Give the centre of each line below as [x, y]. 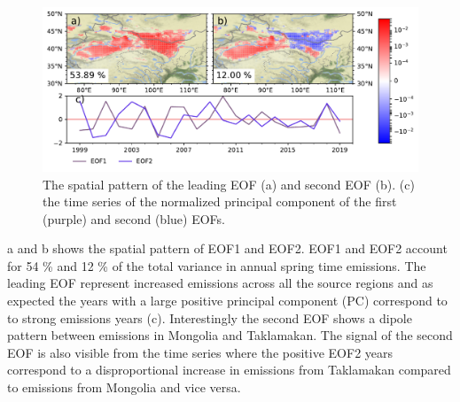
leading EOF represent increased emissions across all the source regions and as [220, 283]
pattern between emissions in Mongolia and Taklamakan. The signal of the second [230, 335]
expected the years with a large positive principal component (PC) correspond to [227, 301]
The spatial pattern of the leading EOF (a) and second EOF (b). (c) [229, 184]
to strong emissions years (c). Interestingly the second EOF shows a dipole [210, 317]
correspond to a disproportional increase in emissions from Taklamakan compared [229, 370]
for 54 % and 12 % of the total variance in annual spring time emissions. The [217, 265]
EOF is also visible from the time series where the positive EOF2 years [200, 352]
